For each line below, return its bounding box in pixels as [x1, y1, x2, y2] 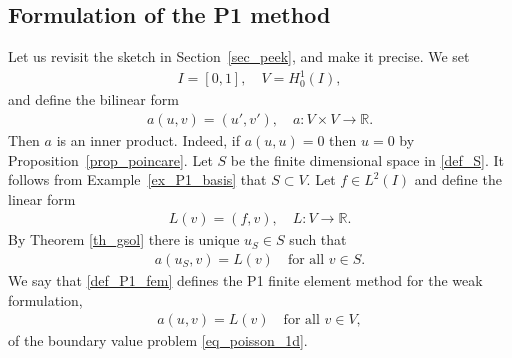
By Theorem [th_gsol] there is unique [8, 229, 240, 250]
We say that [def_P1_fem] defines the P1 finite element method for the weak [8, 269, 483, 290]
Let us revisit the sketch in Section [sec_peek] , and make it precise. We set [8, 46, 470, 67]
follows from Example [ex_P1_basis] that [8, 169, 267, 190]
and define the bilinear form [8, 89, 179, 110]
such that [289, 229, 347, 250]
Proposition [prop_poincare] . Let [8, 149, 213, 170]
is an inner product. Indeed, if [56, 129, 240, 150]
